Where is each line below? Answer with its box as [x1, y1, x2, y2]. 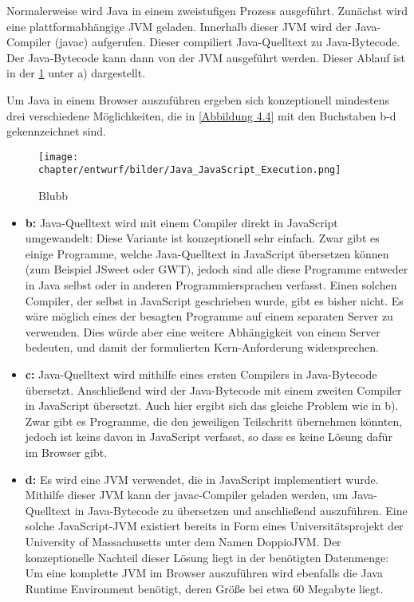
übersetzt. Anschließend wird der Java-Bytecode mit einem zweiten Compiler [25, 381, 402, 398]
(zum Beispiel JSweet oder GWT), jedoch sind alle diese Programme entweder [25, 261, 408, 277]
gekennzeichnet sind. [6, 123, 106, 140]
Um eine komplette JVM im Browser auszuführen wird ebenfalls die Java [25, 565, 383, 581]
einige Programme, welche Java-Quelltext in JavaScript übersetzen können [25, 245, 389, 262]
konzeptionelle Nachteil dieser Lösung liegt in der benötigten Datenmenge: [25, 549, 389, 565]
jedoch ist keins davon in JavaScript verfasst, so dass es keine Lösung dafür [25, 428, 392, 445]
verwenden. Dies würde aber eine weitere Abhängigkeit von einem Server [25, 323, 380, 340]
